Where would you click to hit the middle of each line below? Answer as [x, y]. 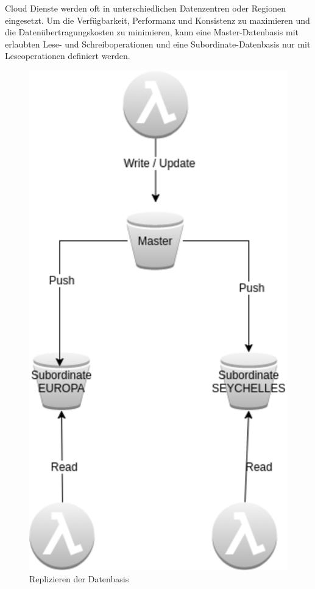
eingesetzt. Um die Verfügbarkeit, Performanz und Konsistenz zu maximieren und [157, 20]
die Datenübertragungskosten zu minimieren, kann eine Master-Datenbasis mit [152, 32]
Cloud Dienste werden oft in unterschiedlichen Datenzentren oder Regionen [145, 8]
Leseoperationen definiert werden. [68, 56]
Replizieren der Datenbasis [79, 579]
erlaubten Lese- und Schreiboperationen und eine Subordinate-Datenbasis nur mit [158, 44]
